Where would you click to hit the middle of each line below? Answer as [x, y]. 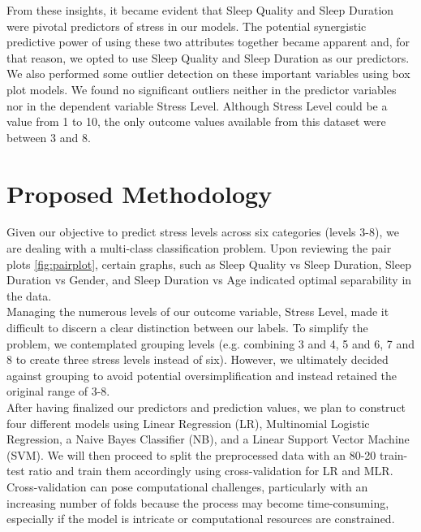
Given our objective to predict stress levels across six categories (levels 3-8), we [203, 232]
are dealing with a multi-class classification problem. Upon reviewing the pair [199, 248]
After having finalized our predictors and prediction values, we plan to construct [206, 407]
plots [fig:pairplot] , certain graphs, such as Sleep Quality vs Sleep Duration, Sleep [209, 264]
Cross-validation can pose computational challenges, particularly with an [187, 486]
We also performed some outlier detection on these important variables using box [208, 74]
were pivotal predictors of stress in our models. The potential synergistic [187, 26]
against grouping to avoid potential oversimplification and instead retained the [202, 375]
